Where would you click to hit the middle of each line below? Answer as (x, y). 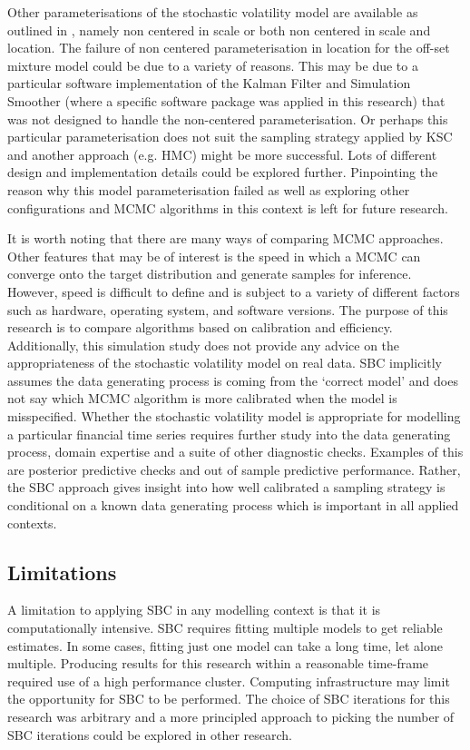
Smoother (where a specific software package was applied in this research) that (226, 100)
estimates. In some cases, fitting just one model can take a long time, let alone (225, 645)
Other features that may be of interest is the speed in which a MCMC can (214, 256)
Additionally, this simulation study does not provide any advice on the (204, 345)
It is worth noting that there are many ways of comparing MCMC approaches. (225, 238)
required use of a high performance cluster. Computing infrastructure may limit (229, 681)
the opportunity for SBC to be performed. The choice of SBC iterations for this (229, 699)
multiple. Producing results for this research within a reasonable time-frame (218, 663)
